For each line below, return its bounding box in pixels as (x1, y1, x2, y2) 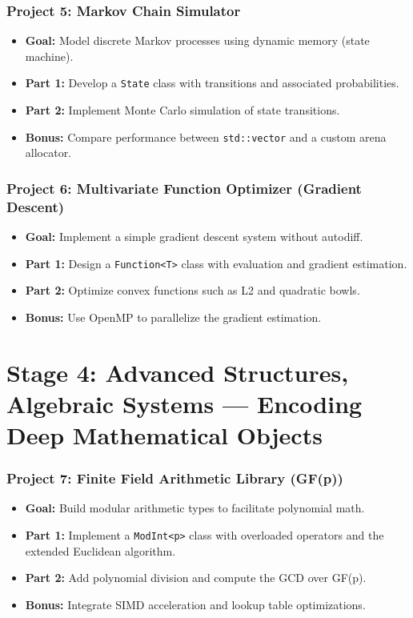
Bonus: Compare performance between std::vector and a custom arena (25, 128, 387, 145)
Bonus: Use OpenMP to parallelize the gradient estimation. (25, 308, 322, 325)
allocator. (25, 144, 72, 161)
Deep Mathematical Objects (6, 419, 323, 451)
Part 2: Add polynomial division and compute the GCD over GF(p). (25, 569, 367, 586)
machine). (25, 47, 74, 64)
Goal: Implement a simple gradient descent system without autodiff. (25, 228, 363, 245)
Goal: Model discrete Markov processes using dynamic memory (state (25, 32, 370, 49)
